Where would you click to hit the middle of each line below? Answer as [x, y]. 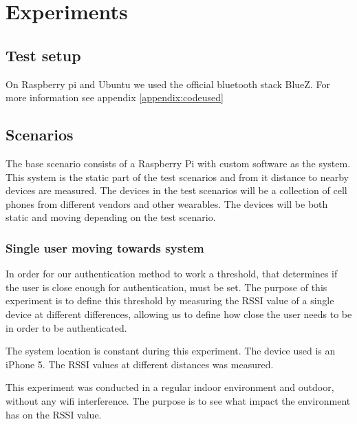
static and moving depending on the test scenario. [111, 217]
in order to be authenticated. [66, 327]
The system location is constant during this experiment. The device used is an [171, 351]
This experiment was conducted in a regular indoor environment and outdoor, [170, 387]
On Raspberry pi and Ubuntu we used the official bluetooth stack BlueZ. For [168, 84]
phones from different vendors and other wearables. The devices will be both [167, 203]
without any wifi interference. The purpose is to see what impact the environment [178, 400]
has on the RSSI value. [54, 414]
